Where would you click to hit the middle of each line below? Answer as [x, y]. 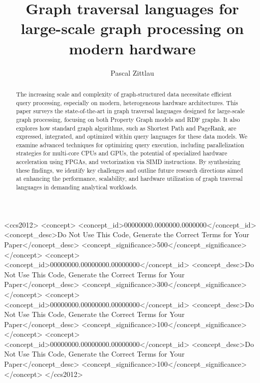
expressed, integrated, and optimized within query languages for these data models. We [132, 136]
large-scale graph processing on [132, 28]
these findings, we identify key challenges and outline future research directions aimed [129, 170]
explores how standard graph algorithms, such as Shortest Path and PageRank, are [126, 128]
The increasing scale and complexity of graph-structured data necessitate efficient [124, 94]
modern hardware [132, 48]
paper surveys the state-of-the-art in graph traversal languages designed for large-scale [130, 111]
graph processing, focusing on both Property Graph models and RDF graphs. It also [128, 119]
